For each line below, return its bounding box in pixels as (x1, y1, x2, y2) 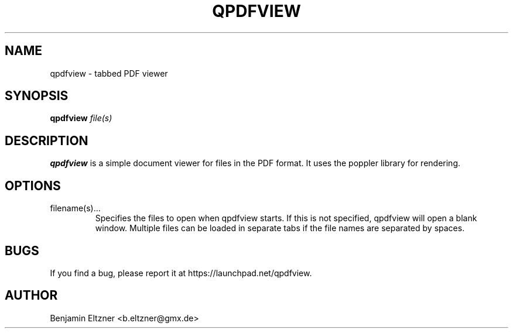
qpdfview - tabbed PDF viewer (50, 68, 168, 78)
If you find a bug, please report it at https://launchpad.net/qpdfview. (50, 267, 312, 278)
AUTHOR (5, 288, 58, 303)
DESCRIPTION (5, 133, 88, 148)
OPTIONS (5, 178, 61, 193)
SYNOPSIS (5, 88, 69, 104)
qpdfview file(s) (50, 113, 112, 123)
